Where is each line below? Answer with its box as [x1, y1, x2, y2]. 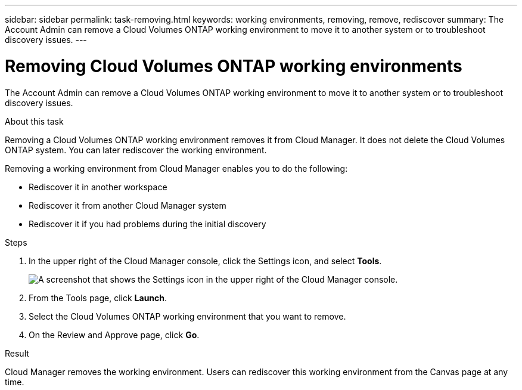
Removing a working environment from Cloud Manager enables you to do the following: [5, 163, 348, 174]
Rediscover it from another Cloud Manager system [29, 200, 226, 211]
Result [5, 348, 29, 358]
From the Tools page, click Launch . [29, 292, 167, 303]
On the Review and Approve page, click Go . [29, 329, 200, 340]
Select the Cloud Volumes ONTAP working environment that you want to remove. [29, 311, 346, 321]
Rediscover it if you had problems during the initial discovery [29, 218, 266, 229]
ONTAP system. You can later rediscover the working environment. [5, 144, 267, 155]
